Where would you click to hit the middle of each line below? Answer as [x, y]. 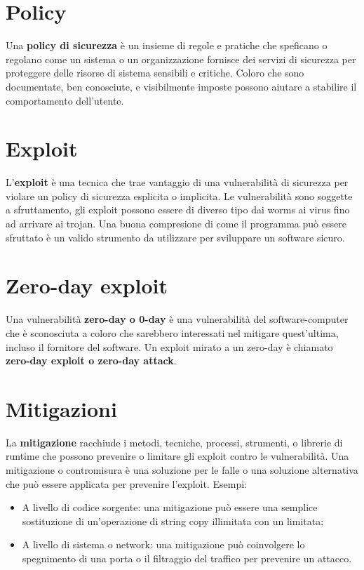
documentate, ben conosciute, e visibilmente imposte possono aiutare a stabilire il [181, 86]
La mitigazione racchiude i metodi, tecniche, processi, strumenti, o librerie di [174, 442]
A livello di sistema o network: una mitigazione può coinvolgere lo [163, 544]
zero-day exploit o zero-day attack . [91, 360]
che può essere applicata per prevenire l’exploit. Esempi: [126, 483]
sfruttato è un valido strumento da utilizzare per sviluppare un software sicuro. [175, 237]
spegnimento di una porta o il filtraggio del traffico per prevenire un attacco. [187, 558]
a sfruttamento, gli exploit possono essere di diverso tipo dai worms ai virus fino [178, 210]
